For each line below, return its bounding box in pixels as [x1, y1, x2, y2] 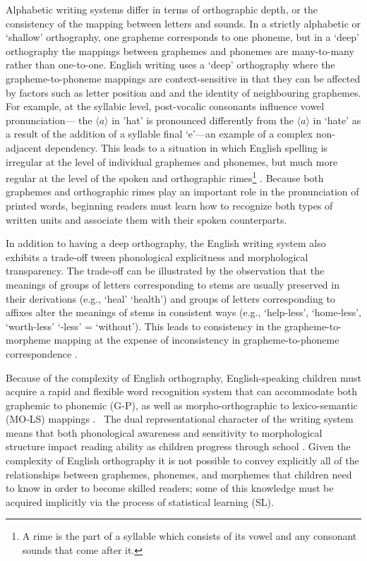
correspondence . [6, 346, 78, 361]
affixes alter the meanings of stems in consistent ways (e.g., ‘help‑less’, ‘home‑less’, [6, 305, 362, 320]
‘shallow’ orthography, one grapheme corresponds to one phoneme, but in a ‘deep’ [6, 30, 359, 44]
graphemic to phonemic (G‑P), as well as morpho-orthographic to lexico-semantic [6, 397, 358, 412]
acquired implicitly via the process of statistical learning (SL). [6, 494, 274, 509]
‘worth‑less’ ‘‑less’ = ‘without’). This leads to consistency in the [6, 318, 282, 333]
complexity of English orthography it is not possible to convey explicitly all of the [6, 453, 359, 468]
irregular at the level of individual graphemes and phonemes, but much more [6, 154, 338, 169]
